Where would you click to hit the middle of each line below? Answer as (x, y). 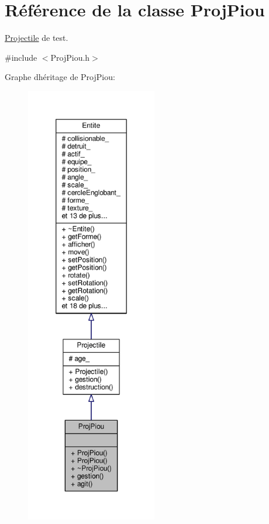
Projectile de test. (37, 38)
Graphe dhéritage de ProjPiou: (60, 77)
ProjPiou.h (70, 57)
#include (21, 57)
